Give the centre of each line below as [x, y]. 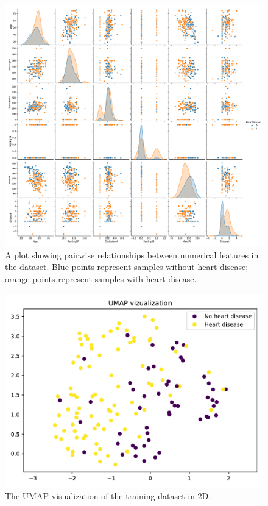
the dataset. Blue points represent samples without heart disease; [127, 267]
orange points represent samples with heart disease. [101, 279]
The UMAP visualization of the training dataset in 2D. [108, 496]
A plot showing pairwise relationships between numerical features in [132, 255]
